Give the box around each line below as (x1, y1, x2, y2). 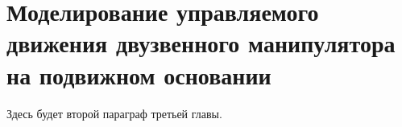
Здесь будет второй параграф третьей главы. (6, 104, 222, 121)
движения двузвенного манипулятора (6, 27, 396, 59)
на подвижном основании (6, 58, 271, 91)
